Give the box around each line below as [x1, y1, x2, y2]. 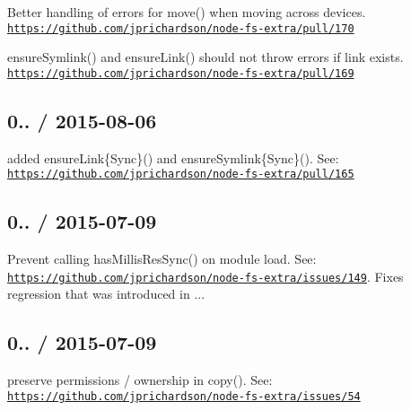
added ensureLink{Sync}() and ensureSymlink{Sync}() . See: [7, 148, 339, 167]
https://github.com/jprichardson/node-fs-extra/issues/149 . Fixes [7, 266, 404, 285]
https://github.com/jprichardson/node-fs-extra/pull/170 [7, 22, 354, 35]
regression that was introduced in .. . [7, 284, 205, 303]
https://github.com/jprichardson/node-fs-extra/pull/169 [7, 66, 354, 80]
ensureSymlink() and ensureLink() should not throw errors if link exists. [7, 48, 404, 66]
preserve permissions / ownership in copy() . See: [7, 371, 273, 389]
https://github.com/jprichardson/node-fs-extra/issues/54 [7, 389, 361, 403]
